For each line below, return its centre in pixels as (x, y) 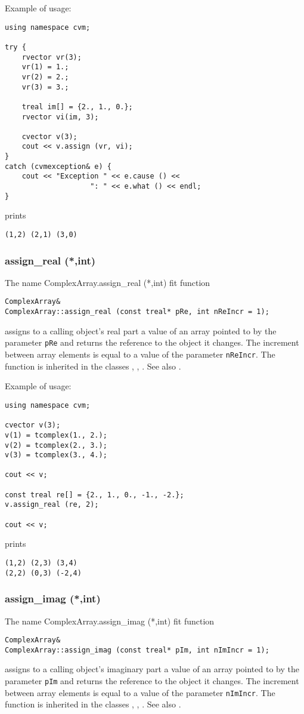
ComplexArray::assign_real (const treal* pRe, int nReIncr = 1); (137, 312)
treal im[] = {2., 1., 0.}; (77, 107)
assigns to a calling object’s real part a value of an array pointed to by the (141, 330)
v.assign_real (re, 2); (52, 505)
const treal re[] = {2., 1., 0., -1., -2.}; (94, 495)
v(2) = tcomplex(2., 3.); (56, 445)
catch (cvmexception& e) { (58, 166)
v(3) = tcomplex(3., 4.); (56, 455)
